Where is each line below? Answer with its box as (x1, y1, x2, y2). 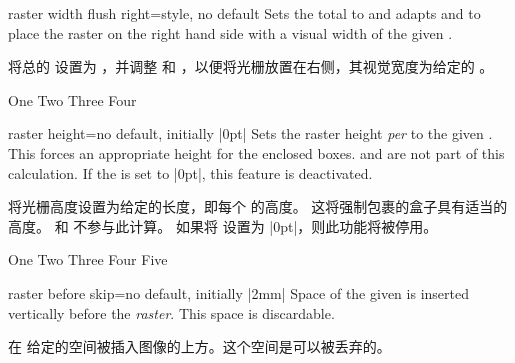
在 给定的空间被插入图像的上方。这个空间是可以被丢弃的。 (8, 336, 391, 357)
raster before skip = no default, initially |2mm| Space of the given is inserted (8, 282, 469, 303)
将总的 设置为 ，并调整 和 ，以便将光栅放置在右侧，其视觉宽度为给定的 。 (8, 56, 494, 77)
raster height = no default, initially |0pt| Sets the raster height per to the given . (8, 123, 493, 144)
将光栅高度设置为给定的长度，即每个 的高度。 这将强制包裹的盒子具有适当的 (8, 196, 508, 217)
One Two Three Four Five (8, 249, 168, 270)
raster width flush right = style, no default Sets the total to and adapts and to (8, 3, 481, 23)
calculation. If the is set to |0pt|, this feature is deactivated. (8, 162, 373, 183)
